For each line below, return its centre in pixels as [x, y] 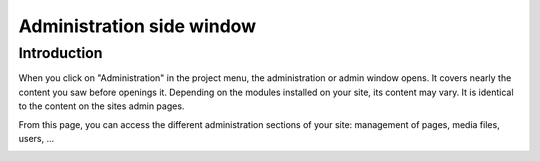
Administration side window [137, 26]
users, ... [36, 138]
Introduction [60, 53]
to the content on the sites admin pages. [101, 106]
